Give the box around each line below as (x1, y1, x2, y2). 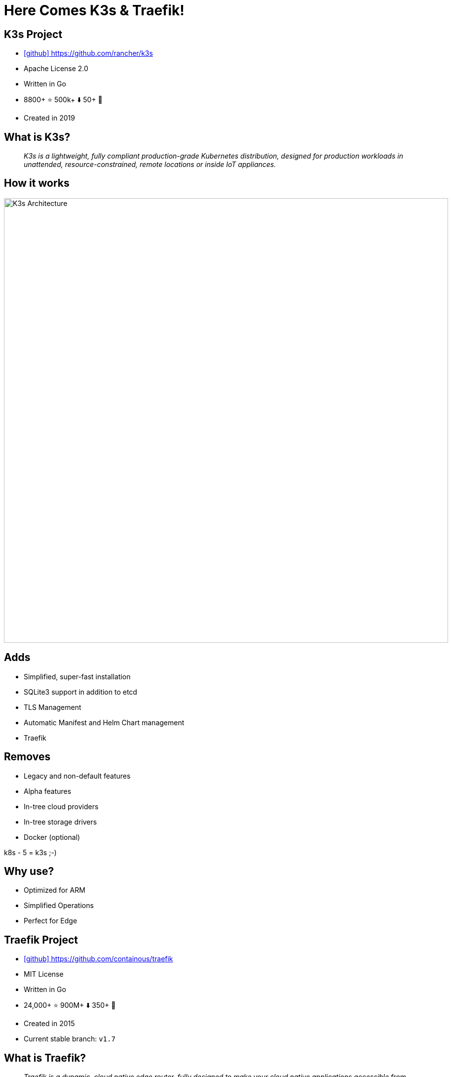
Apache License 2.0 (24, 64, 88, 73)
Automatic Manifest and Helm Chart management (24, 718, 185, 727)
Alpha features (24, 787, 72, 795)
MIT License (24, 970, 64, 979)
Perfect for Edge (24, 916, 77, 925)
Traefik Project (4, 933, 78, 946)
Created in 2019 (24, 114, 75, 123)
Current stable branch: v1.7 (24, 1035, 115, 1043)
